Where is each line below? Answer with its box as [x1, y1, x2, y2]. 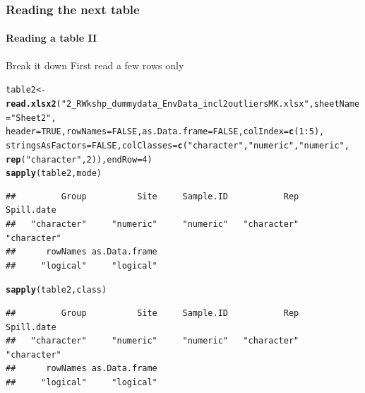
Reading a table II [6, 30, 97, 45]
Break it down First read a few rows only [6, 57, 184, 72]
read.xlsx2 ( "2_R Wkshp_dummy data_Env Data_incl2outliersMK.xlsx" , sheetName [6, 98, 360, 109]
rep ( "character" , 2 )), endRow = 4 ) [6, 154, 152, 165]
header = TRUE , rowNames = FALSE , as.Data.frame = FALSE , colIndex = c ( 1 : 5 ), [6, 127, 325, 137]
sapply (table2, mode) [6, 168, 102, 179]
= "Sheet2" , [6, 112, 56, 123]
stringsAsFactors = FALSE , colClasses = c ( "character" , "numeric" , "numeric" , [6, 140, 349, 151]
